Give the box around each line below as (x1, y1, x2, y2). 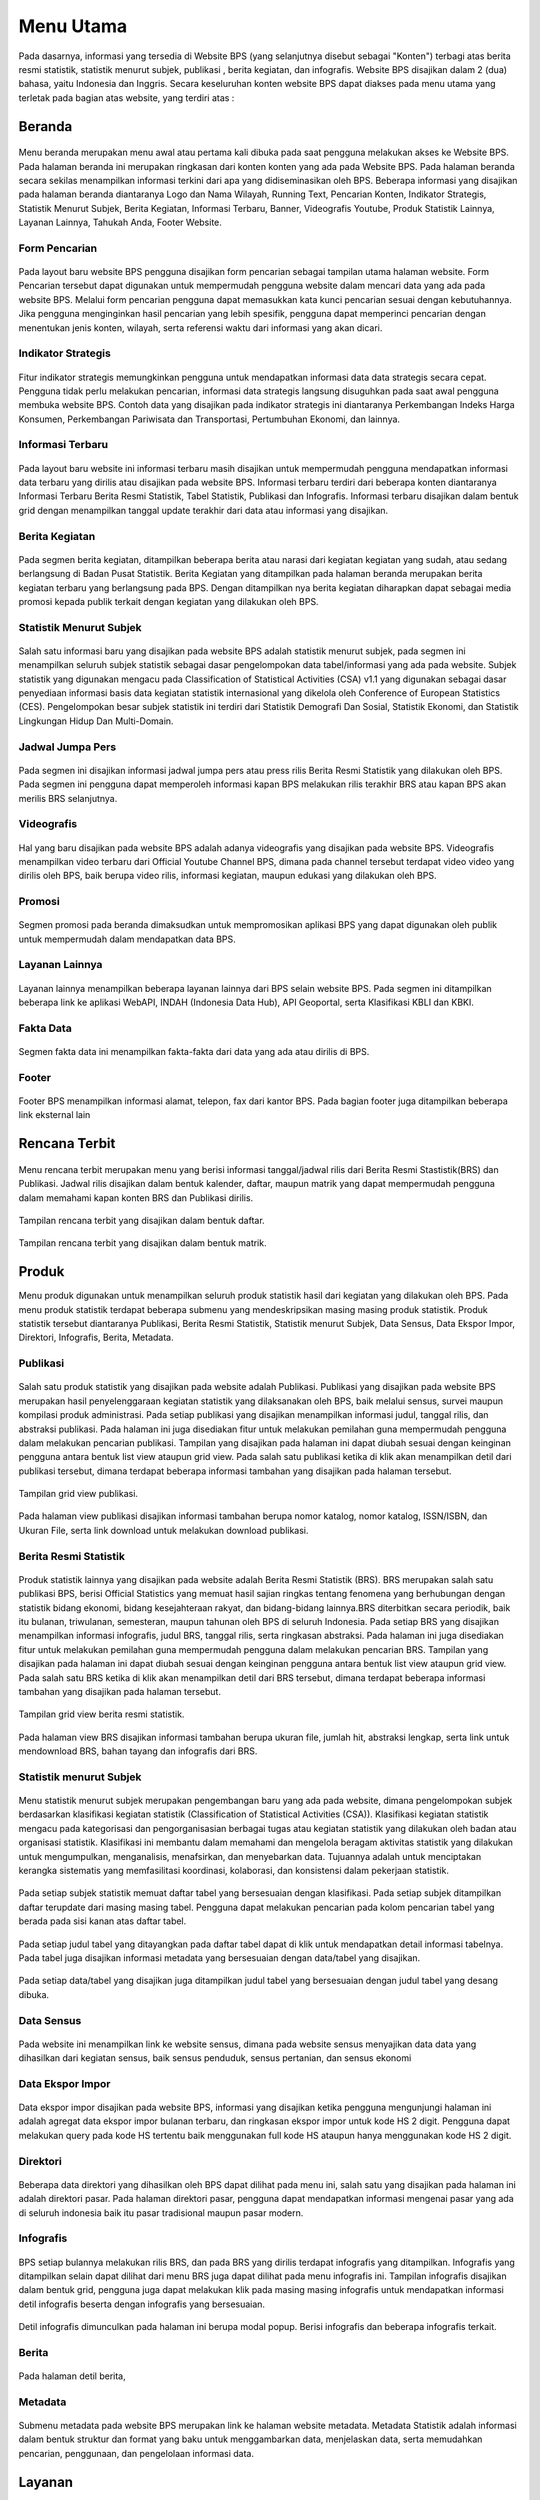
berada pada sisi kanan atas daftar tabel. (18, 1915, 187, 1927)
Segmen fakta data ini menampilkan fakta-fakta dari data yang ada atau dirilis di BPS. (18, 1045, 370, 1057)
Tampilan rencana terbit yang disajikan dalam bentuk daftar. (18, 1214, 265, 1226)
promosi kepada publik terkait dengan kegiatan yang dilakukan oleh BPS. (18, 595, 319, 607)
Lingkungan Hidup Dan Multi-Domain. (18, 715, 174, 727)
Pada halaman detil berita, (18, 2370, 127, 2382)
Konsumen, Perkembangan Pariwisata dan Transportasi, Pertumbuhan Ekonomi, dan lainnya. (18, 413, 400, 425)
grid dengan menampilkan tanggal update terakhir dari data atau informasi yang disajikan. (18, 504, 389, 516)
